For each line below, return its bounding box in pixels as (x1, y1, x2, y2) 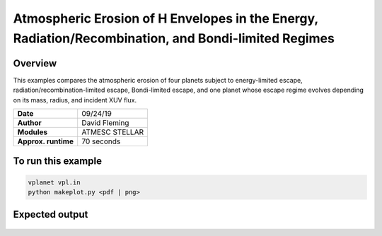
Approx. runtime (17, 136, 74, 146)
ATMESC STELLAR (81, 127, 144, 137)
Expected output (13, 208, 88, 220)
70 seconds (81, 136, 121, 146)
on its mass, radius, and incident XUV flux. (13, 95, 137, 104)
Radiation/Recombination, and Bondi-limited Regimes (13, 30, 335, 46)
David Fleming (81, 118, 129, 128)
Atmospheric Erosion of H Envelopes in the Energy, (13, 11, 318, 26)
